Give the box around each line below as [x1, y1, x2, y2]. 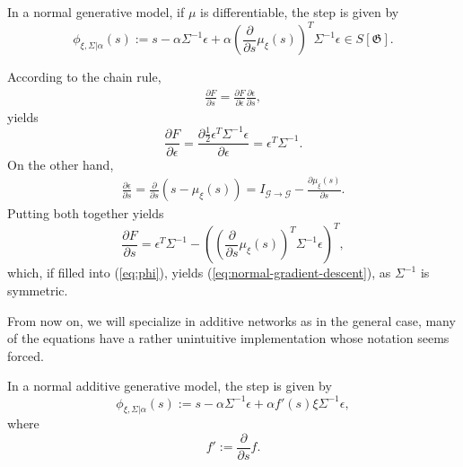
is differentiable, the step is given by [200, 3, 399, 21]
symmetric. [7, 281, 68, 300]
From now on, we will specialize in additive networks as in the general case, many [7, 311, 456, 330]
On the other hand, [7, 154, 114, 173]
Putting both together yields [7, 204, 164, 223]
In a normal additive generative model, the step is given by [7, 376, 332, 395]
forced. [7, 346, 44, 365]
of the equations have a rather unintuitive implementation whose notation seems [7, 329, 450, 348]
